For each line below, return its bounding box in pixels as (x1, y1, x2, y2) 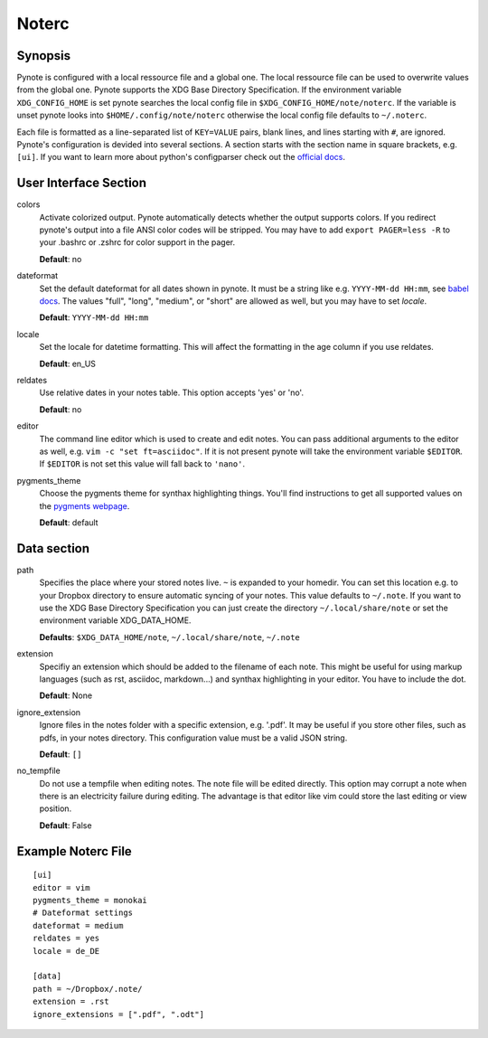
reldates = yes (33, 933, 100, 944)
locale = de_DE (33, 946, 100, 956)
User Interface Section (16, 175, 147, 191)
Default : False (39, 819, 92, 831)
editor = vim (33, 882, 90, 892)
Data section (16, 541, 90, 556)
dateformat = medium (33, 920, 124, 930)
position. (39, 803, 72, 814)
